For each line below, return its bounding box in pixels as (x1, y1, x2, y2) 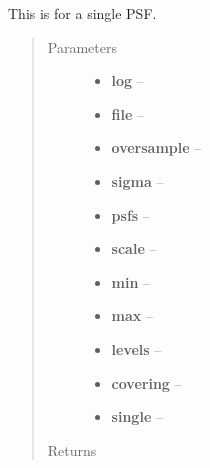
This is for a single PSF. (8, 3, 157, 23)
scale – (111, 238, 157, 259)
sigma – (111, 170, 164, 191)
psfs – (111, 204, 150, 225)
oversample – (111, 137, 202, 158)
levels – (111, 338, 162, 359)
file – (111, 103, 145, 124)
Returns (47, 439, 97, 460)
